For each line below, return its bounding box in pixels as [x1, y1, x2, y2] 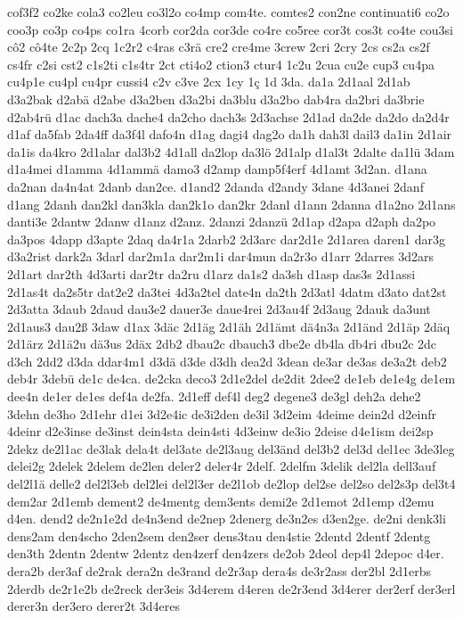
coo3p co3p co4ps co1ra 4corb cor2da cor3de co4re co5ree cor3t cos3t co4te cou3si [7, 20, 453, 38]
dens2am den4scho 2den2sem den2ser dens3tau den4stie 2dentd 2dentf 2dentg [7, 526, 431, 545]
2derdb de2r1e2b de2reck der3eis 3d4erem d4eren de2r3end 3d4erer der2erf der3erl [7, 579, 456, 597]
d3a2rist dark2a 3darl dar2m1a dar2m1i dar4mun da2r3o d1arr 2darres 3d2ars [7, 247, 435, 266]
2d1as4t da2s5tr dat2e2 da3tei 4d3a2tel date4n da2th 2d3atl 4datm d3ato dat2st [7, 282, 447, 301]
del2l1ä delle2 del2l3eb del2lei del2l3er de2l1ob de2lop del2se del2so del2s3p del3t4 [7, 474, 456, 493]
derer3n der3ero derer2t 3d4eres [7, 597, 181, 615]
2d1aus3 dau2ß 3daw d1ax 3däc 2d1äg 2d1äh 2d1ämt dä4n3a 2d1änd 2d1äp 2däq [7, 317, 451, 335]
